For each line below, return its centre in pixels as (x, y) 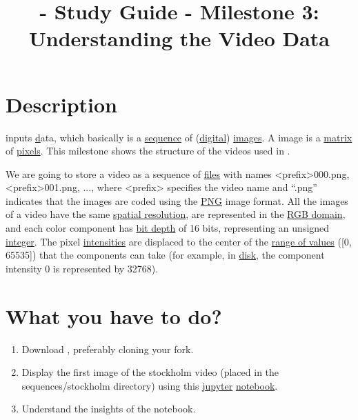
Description (62, 104)
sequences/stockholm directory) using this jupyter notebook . (150, 385)
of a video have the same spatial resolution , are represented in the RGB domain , (176, 214)
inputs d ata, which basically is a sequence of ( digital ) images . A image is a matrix (179, 137)
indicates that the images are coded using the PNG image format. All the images (177, 200)
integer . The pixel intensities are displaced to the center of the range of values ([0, (179, 241)
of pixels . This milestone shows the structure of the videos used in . (148, 151)
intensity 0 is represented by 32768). (82, 268)
